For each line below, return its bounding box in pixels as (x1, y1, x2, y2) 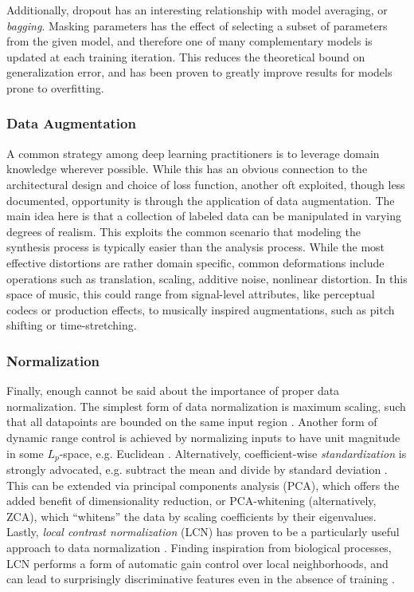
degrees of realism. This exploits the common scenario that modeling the (6, 223, 361, 239)
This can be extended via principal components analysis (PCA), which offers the (6, 476, 400, 493)
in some (6, 444, 44, 461)
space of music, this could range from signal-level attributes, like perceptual (6, 286, 375, 302)
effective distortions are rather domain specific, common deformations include (6, 254, 385, 270)
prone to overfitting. (6, 79, 104, 96)
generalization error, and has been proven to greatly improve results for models (6, 64, 393, 81)
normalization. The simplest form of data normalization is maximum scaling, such (6, 397, 406, 414)
